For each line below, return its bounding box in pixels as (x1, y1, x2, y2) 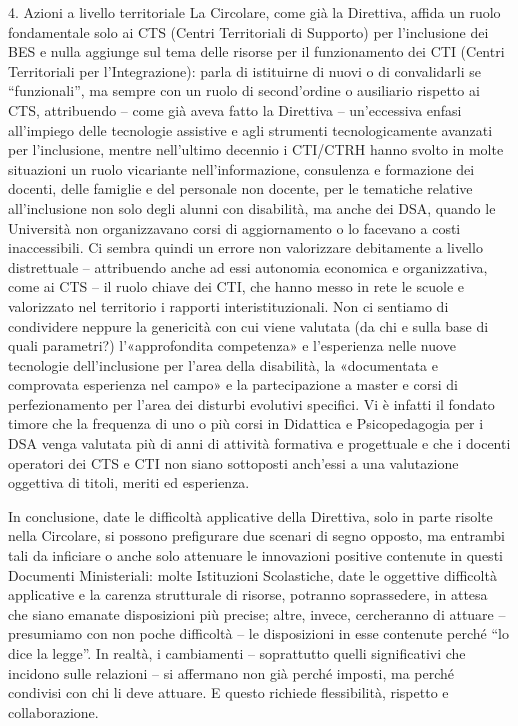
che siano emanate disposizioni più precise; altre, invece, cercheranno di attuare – (8, 603, 506, 624)
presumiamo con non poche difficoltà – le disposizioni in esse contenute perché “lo (8, 623, 509, 644)
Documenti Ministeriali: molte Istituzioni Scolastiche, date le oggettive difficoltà (8, 564, 497, 585)
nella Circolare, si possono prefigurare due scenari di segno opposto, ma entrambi (8, 525, 505, 546)
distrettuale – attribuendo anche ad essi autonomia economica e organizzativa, (8, 256, 488, 277)
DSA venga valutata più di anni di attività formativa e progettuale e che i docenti (8, 433, 511, 454)
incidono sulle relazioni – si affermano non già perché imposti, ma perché (8, 662, 455, 683)
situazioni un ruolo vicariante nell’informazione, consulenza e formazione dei (8, 158, 475, 179)
